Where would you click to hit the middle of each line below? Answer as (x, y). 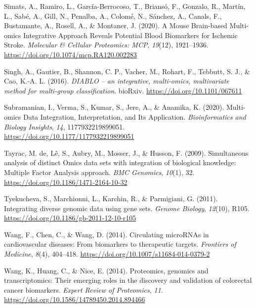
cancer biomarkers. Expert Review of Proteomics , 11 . (84, 289)
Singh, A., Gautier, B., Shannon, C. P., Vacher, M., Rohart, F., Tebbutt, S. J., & (127, 71)
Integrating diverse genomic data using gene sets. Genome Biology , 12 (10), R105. (127, 208)
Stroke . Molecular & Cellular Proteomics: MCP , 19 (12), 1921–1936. (106, 45)
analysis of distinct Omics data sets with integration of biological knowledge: (120, 162)
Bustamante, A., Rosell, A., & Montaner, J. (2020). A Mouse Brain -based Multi (125, 25)
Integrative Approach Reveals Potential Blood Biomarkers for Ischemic (130, 35)
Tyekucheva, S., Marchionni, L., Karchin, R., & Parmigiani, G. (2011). (111, 198)
